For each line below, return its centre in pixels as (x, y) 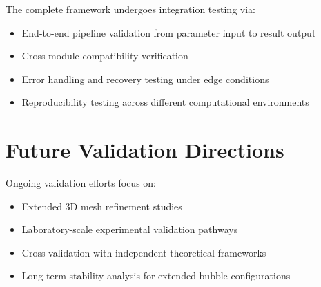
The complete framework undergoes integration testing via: (130, 9)
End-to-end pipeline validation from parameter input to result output (169, 32)
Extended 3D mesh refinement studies (102, 206)
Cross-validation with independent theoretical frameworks (144, 252)
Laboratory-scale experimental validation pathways (130, 229)
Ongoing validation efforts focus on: (81, 183)
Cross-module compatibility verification (105, 56)
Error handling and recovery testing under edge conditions (145, 78)
